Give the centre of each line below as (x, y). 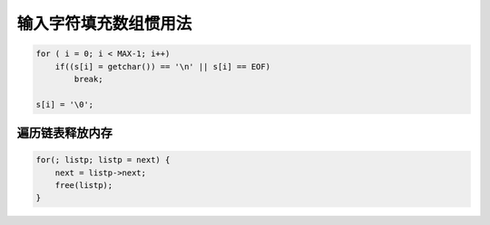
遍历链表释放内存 (64, 133)
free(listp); (84, 186)
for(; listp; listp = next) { (103, 160)
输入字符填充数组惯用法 (104, 23)
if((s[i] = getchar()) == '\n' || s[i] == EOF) (163, 66)
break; (88, 79)
